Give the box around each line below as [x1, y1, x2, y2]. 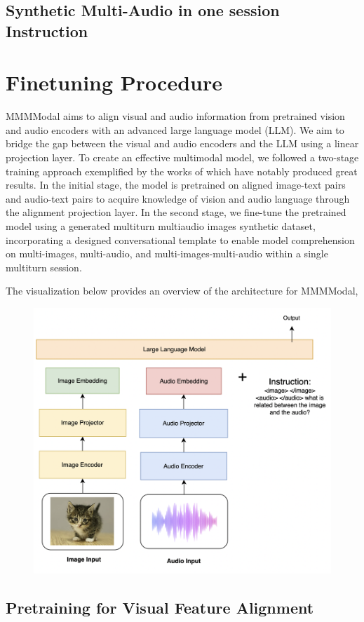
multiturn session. [6, 259, 82, 274]
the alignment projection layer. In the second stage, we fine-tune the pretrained [6, 205, 346, 219]
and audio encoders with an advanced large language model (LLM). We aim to [6, 122, 344, 137]
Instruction [6, 20, 88, 41]
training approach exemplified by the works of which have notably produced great [6, 163, 358, 178]
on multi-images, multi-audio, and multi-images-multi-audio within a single [6, 246, 328, 261]
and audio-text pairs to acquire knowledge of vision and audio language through [6, 191, 350, 205]
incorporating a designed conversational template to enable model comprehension [6, 232, 355, 247]
